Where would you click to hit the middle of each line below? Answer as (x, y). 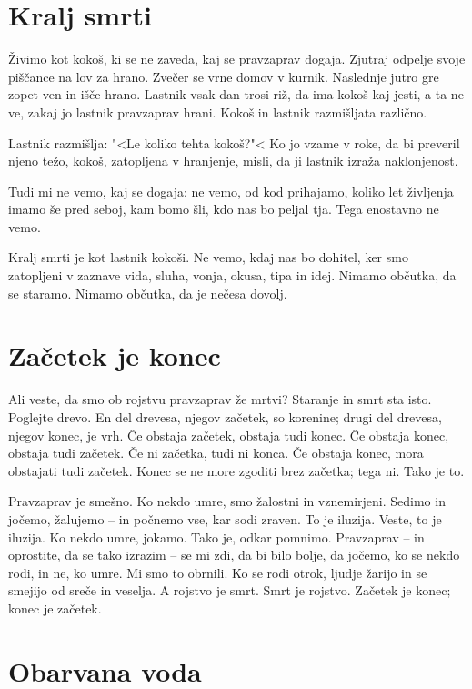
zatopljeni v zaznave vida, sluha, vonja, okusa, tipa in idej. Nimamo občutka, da (232, 275)
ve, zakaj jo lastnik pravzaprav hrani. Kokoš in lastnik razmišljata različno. (218, 111)
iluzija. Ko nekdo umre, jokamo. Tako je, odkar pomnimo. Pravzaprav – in (216, 537)
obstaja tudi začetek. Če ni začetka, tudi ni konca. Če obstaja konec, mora (216, 453)
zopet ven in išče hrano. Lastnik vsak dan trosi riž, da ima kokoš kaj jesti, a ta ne (236, 94)
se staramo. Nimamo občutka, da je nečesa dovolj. (148, 293)
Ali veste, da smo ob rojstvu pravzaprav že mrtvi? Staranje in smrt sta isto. (220, 399)
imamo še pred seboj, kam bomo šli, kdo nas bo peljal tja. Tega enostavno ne (224, 209)
